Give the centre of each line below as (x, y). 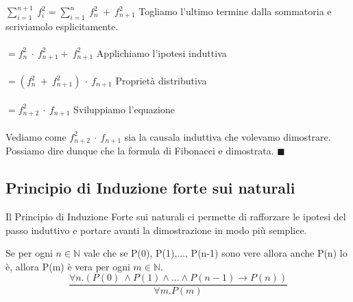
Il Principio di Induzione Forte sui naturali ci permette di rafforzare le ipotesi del (176, 216)
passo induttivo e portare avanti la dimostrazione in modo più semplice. (156, 230)
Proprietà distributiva (161, 81)
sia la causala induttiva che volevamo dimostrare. (228, 136)
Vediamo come (36, 136)
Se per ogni (29, 253)
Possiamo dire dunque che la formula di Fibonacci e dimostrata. (140, 151)
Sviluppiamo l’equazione (124, 109)
